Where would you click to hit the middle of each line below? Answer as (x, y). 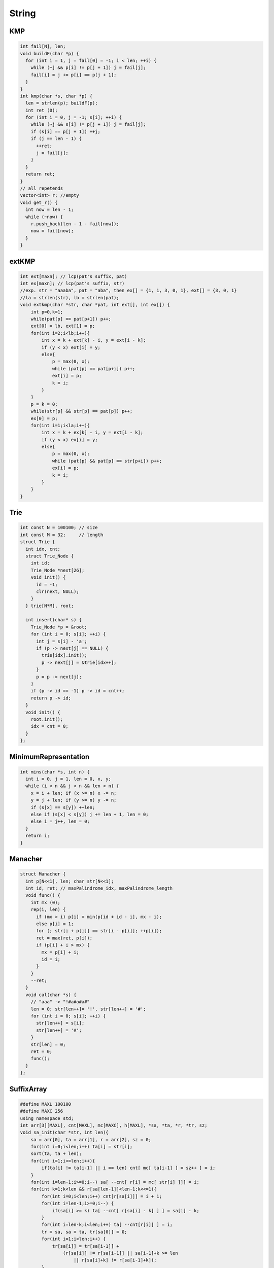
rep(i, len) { (48, 910)
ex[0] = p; (44, 418)
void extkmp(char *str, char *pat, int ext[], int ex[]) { (95, 305)
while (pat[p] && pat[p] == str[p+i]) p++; (107, 461)
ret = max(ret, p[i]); (64, 938)
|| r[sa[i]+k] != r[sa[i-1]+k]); (115, 1260)
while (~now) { (44, 217)
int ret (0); (42, 110)
